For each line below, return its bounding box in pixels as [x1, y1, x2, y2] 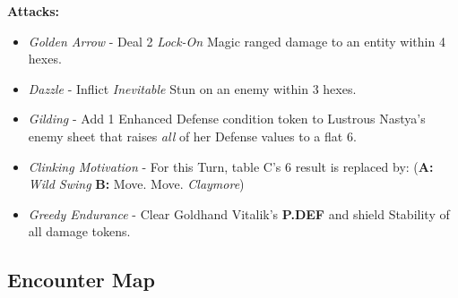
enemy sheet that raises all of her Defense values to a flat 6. [28, 126, 357, 145]
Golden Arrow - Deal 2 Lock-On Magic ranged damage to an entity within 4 [28, 31, 445, 50]
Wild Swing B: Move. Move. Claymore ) [28, 175, 245, 193]
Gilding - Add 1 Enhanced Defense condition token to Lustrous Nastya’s [28, 109, 426, 128]
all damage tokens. [28, 222, 131, 241]
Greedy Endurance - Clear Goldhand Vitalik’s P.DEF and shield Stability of [28, 204, 450, 223]
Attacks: [7, 2, 60, 20]
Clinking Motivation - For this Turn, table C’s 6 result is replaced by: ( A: [28, 157, 434, 175]
